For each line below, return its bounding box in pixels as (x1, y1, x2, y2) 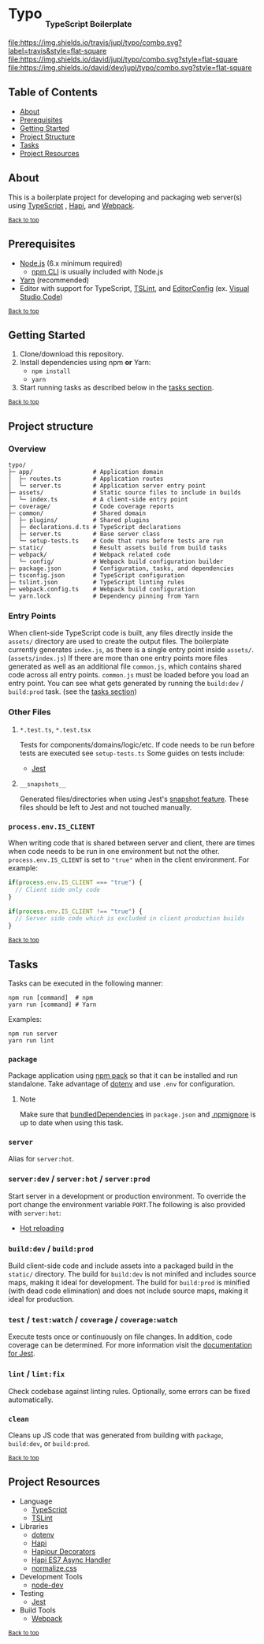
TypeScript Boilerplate (45, 19, 132, 30)
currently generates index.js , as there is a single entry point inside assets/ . (8, 645, 255, 654)
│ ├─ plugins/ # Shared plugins (8, 516, 150, 524)
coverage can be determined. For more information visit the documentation (8, 1340, 252, 1350)
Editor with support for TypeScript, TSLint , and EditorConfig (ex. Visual (19, 283, 250, 293)
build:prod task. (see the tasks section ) (8, 687, 138, 696)
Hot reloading (19, 1223, 65, 1232)
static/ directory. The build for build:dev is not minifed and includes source (8, 1269, 257, 1279)
